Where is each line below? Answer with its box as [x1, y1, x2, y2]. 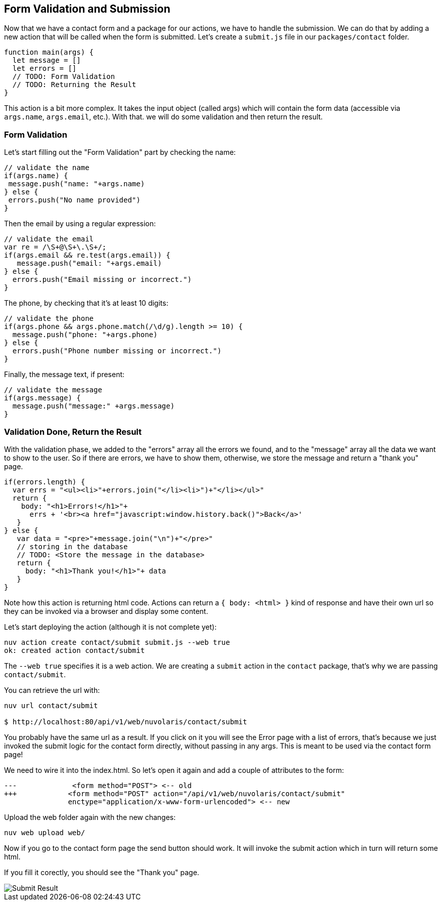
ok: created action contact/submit [4, 646, 145, 654]
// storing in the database [17, 542, 128, 551]
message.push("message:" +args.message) [12, 402, 175, 410]
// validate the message [4, 386, 102, 394]
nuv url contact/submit [4, 701, 98, 710]
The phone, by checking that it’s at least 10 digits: [4, 299, 168, 308]
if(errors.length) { [4, 477, 85, 486]
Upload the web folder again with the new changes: [4, 812, 176, 821]
